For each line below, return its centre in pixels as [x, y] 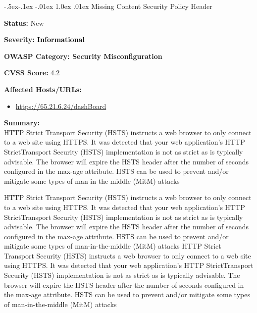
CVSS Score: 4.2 [32, 73]
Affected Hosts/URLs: [43, 89]
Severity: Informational [44, 39]
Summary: [22, 123]
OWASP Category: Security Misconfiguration [83, 56]
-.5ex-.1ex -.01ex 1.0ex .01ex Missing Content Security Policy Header [108, 6]
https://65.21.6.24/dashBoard [61, 106]
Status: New [24, 23]
